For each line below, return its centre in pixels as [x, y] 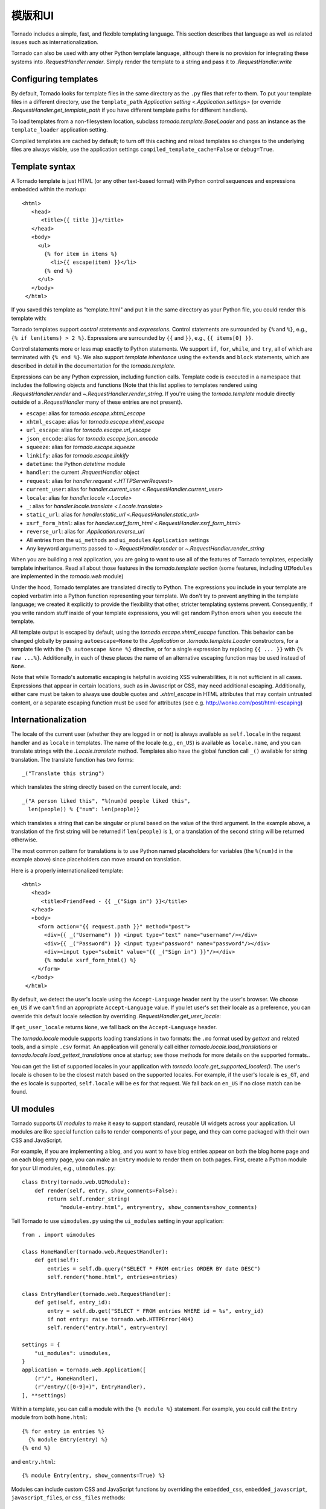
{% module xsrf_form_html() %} [91, 960]
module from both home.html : [49, 1417]
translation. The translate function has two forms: [72, 759]
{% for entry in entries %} [63, 1431]
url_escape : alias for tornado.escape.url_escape [88, 430]
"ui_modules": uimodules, [73, 1353]
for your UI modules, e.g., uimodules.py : [63, 1168]
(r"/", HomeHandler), [66, 1378]
